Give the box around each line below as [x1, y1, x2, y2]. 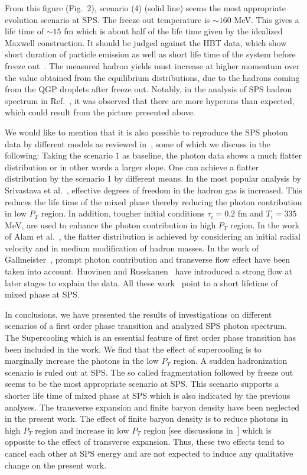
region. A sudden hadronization [173, 354, 288, 367]
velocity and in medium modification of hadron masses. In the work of [5, 241, 259, 254]
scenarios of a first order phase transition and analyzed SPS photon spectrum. [5, 319, 288, 332]
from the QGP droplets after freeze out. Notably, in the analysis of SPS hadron [5, 83, 292, 95]
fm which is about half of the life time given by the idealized [64, 25, 283, 37]
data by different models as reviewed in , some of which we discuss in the [5, 137, 271, 150]
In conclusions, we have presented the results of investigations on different [5, 308, 272, 320]
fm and [237, 207, 263, 219]
